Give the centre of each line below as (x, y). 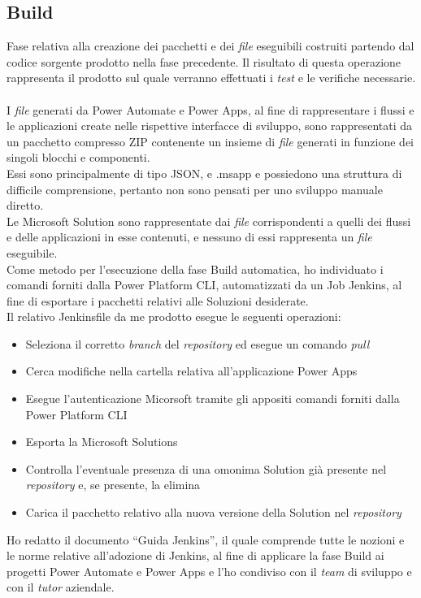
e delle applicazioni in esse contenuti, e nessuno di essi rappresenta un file (189, 237)
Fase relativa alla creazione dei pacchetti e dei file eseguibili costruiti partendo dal (210, 46)
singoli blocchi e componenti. (78, 157)
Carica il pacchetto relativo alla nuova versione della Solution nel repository (213, 512)
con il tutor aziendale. (61, 587)
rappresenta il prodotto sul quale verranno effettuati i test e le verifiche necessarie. (211, 78)
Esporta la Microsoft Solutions (102, 442)
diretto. (25, 205)
